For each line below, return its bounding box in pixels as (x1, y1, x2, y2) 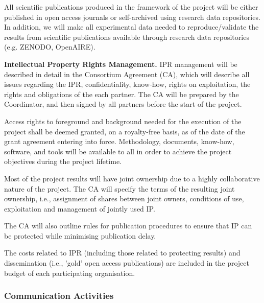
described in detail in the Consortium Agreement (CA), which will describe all (4, 68, 250, 79)
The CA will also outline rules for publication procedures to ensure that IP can (4, 220, 252, 231)
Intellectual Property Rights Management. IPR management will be (4, 58, 237, 69)
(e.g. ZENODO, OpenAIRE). (4, 41, 95, 52)
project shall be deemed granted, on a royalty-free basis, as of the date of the (4, 126, 245, 136)
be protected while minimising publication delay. (4, 230, 156, 241)
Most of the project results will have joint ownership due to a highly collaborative (4, 173, 260, 183)
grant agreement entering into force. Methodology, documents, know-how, (4, 136, 234, 147)
